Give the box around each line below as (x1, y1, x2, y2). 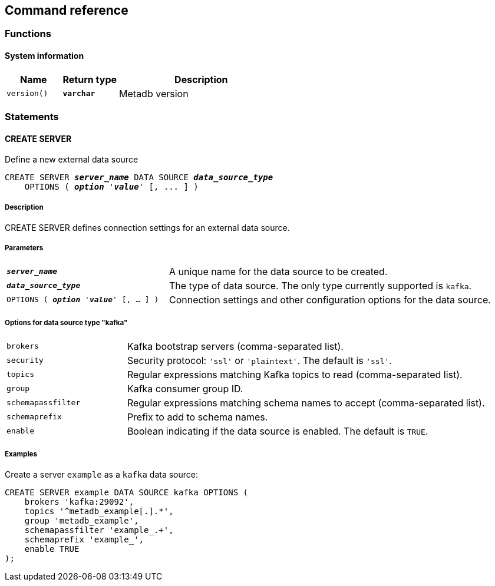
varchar (62, 89, 95, 98)
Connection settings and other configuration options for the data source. (169, 293, 491, 306)
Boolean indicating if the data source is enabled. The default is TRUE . (127, 425, 428, 437)
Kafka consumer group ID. (127, 382, 243, 395)
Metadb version (119, 87, 189, 100)
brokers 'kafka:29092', (24, 497, 134, 507)
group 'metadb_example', (24, 516, 139, 526)
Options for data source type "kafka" (5, 319, 128, 327)
